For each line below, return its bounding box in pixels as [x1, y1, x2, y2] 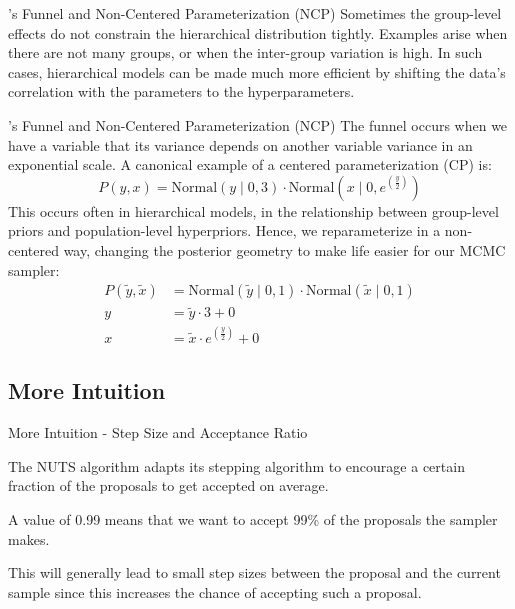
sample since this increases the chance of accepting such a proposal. [8, 581, 422, 602]
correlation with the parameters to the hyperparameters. [8, 81, 355, 102]
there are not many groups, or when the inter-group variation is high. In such [8, 42, 483, 63]
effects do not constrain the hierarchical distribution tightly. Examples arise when [8, 22, 508, 43]
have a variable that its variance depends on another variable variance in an [8, 134, 473, 155]
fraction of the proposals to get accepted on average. [8, 475, 329, 496]
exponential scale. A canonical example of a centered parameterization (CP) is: [8, 154, 492, 175]
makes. [8, 528, 50, 549]
